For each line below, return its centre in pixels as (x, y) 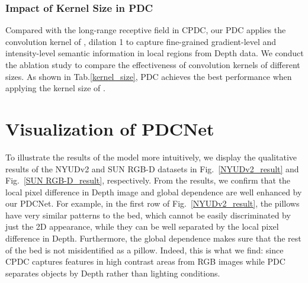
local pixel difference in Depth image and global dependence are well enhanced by (154, 192)
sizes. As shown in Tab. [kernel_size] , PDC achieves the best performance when (149, 76)
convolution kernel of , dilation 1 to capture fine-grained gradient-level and (141, 41)
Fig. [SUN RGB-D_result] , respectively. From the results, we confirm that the (148, 180)
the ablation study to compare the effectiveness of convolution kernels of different (153, 65)
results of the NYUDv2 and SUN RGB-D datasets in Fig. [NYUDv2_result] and (152, 168)
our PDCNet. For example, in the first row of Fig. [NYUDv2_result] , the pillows (153, 203)
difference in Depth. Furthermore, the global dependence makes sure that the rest (153, 238)
